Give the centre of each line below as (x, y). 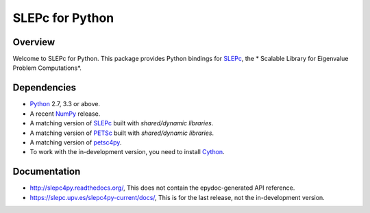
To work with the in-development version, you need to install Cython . (127, 152)
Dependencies (45, 88)
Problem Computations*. (47, 68)
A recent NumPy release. (65, 114)
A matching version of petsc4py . (76, 142)
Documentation (47, 172)
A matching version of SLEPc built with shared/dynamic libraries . (122, 123)
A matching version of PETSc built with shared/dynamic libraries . (122, 133)
